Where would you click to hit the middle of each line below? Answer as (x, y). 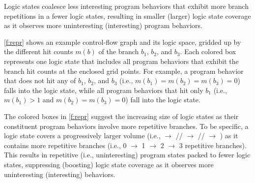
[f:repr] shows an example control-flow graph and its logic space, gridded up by (123, 42)
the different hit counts (39, 51)
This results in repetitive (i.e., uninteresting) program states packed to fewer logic (127, 155)
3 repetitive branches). (213, 145)
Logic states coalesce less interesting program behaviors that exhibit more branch (126, 6)
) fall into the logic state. (163, 100)
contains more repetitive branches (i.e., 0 (65, 145)
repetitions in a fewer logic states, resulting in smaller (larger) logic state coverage (127, 15)
